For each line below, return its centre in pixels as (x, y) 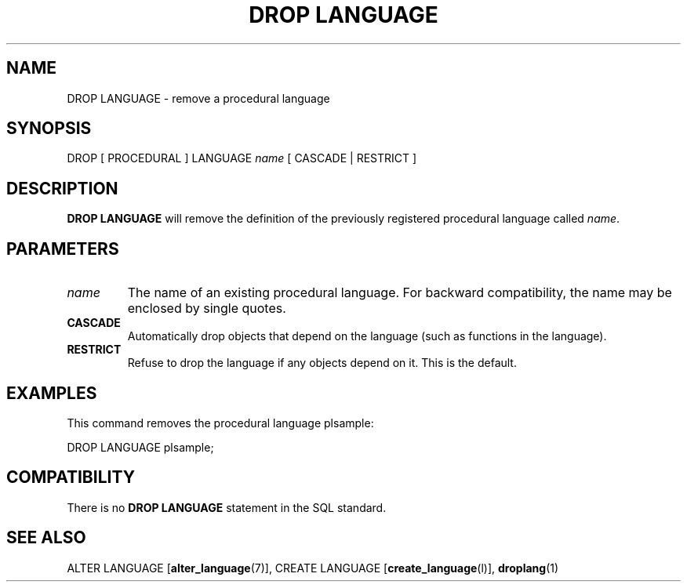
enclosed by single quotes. (207, 309)
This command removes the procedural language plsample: (220, 423)
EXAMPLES (52, 393)
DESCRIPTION (62, 188)
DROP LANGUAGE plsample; (140, 447)
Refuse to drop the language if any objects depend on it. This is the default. (322, 363)
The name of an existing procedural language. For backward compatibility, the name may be (400, 293)
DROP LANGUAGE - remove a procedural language (198, 98)
